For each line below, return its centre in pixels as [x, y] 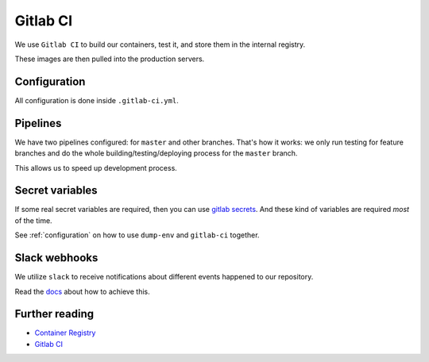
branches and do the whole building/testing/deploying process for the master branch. [156, 153]
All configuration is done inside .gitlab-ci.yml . [97, 100]
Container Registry [65, 333]
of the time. [33, 220]
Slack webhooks [56, 258]
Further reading [54, 314]
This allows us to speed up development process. [96, 168]
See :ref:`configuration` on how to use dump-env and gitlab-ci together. [137, 235]
